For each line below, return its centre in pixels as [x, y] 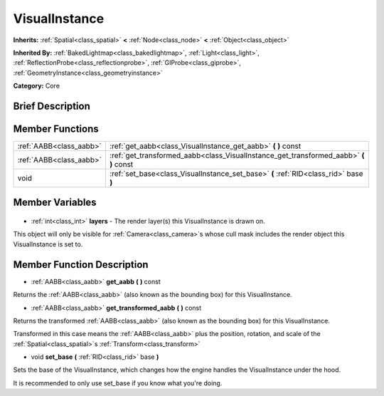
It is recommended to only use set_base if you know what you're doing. [118, 383]
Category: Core [37, 86]
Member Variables [55, 203]
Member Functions [56, 129]
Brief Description [52, 106]
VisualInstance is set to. [48, 244]
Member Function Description [81, 265]
